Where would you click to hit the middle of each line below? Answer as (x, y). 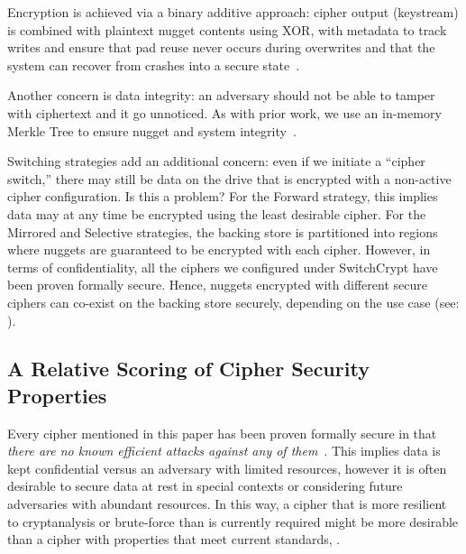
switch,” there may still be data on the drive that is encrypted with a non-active (229, 178)
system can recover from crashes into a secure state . (154, 65)
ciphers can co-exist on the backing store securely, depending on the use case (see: (233, 302)
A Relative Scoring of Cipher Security (188, 369)
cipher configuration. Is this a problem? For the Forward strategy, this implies (223, 196)
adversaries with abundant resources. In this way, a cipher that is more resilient (227, 504)
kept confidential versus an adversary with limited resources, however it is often (227, 468)
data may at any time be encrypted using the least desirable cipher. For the (217, 213)
